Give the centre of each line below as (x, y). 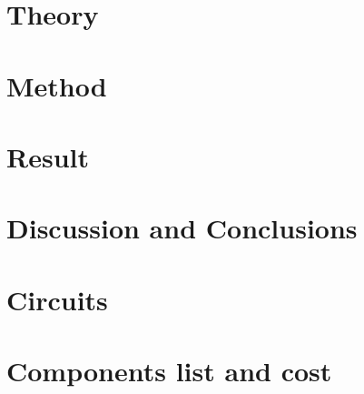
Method (57, 85)
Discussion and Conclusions (182, 228)
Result (48, 156)
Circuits (57, 299)
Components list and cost (169, 371)
